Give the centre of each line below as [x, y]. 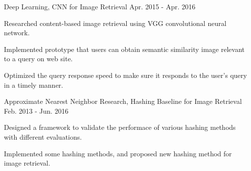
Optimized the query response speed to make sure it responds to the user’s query [125, 75]
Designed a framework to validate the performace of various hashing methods [120, 127]
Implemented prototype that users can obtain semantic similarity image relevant [124, 49]
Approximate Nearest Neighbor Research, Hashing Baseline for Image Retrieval [123, 101]
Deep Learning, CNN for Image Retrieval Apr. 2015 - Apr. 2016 [100, 6]
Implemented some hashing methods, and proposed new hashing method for [118, 153]
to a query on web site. [38, 59]
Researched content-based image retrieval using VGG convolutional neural [115, 23]
